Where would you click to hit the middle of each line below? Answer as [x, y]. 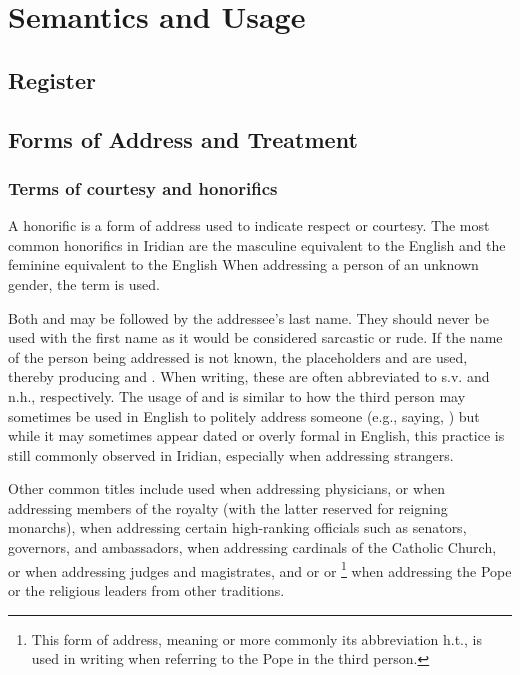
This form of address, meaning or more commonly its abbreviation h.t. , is [256, 638]
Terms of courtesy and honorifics [143, 187]
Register [52, 79]
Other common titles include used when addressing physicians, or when [226, 488]
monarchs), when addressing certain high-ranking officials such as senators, [237, 527]
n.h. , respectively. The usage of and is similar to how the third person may [237, 395]
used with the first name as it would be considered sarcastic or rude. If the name [255, 337]
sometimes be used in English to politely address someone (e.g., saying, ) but [244, 415]
